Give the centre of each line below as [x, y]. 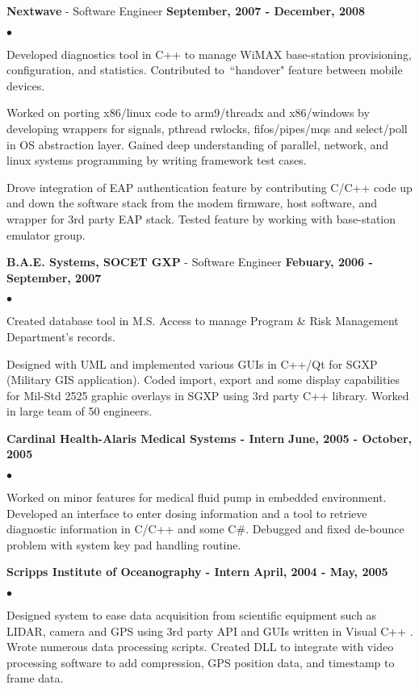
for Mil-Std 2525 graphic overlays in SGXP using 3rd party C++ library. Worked [208, 395]
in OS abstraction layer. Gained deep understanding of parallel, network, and [198, 144]
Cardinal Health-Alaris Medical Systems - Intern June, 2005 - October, [209, 438]
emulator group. [46, 234]
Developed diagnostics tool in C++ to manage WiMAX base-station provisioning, [209, 54]
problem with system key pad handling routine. [124, 544]
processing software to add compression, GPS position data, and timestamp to [201, 662]
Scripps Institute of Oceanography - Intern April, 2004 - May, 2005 [197, 572]
